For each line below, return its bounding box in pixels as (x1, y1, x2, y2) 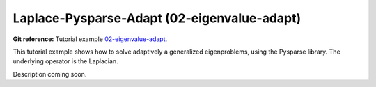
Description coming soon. (13, 70, 87, 78)
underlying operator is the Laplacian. (13, 57, 118, 65)
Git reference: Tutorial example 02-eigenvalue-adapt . (13, 35, 168, 43)
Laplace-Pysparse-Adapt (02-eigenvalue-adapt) (13, 10, 301, 26)
